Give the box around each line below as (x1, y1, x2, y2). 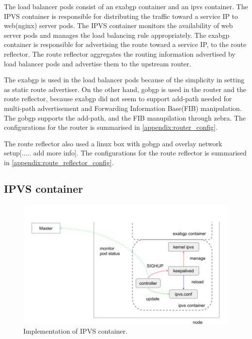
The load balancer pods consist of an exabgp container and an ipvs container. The (4, 1, 248, 11)
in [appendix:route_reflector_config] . (4, 157, 114, 167)
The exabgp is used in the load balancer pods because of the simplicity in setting (4, 75, 245, 85)
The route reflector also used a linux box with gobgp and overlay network (4, 138, 222, 148)
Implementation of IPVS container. (23, 325, 127, 336)
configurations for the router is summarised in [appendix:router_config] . (4, 122, 218, 132)
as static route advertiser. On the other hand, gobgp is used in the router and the (4, 84, 246, 94)
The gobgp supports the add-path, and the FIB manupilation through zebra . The (4, 112, 246, 123)
